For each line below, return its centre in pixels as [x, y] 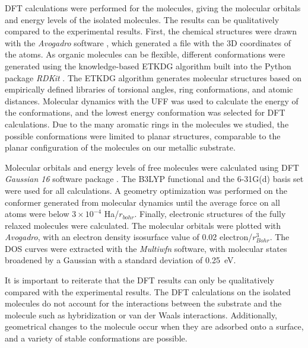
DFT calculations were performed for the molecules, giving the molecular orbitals [153, 8]
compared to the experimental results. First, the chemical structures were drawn [151, 31]
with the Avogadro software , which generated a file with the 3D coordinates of [148, 42]
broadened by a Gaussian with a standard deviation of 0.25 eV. [120, 260]
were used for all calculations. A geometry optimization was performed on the [146, 190]
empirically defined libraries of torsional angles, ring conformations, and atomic [149, 89]
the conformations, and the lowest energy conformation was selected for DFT [145, 112]
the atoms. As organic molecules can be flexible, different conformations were [145, 54]
